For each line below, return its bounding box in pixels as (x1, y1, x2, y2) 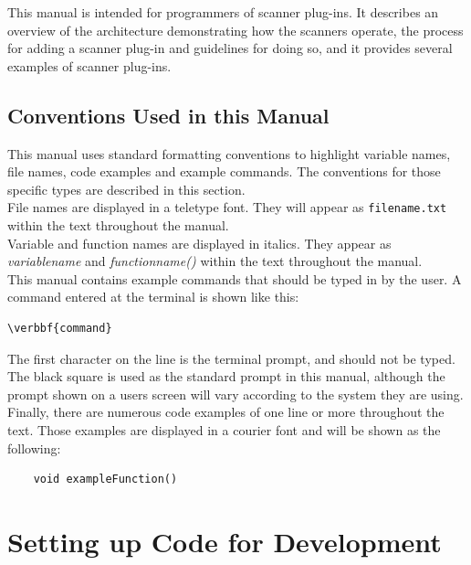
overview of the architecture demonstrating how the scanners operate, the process (7, 20, 464, 39)
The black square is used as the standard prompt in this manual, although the (7, 367, 445, 386)
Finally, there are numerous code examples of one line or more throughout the (7, 402, 445, 421)
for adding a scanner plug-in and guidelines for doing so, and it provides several (7, 38, 453, 58)
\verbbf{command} (7, 321, 112, 335)
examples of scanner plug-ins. (7, 56, 172, 75)
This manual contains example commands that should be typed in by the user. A (7, 269, 462, 288)
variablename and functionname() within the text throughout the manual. (7, 251, 423, 271)
